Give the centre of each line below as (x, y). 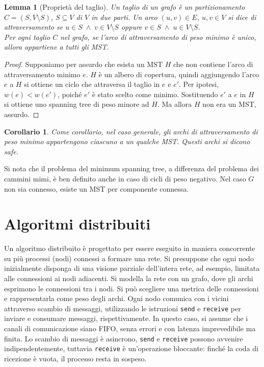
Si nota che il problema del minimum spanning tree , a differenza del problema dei (131, 168)
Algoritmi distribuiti (77, 224)
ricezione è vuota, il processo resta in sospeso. (75, 358)
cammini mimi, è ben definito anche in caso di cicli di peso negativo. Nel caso (125, 178)
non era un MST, (229, 104)
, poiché (70, 94)
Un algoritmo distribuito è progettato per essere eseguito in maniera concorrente (130, 248)
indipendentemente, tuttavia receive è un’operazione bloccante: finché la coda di (131, 348)
